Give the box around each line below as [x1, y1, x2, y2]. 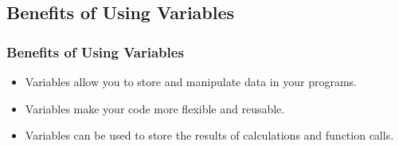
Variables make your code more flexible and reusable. [25, 100, 285, 116]
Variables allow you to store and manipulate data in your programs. [25, 73, 357, 89]
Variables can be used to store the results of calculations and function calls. [25, 127, 394, 144]
